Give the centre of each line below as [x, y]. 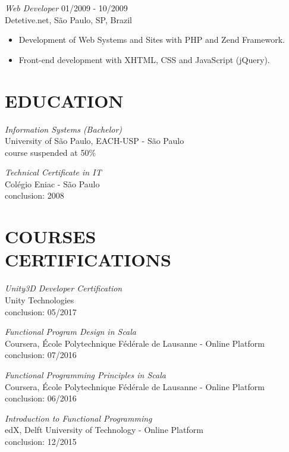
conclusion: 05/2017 [41, 311]
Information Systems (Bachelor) [64, 129]
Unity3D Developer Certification [64, 288]
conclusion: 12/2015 [41, 441]
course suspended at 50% [51, 152]
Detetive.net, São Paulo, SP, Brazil [68, 19]
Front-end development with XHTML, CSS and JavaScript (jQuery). [144, 59]
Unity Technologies [40, 299]
